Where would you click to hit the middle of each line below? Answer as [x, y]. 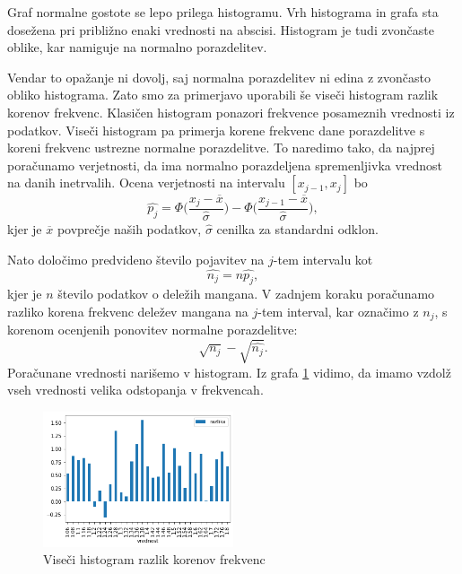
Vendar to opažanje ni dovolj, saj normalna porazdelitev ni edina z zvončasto [219, 77]
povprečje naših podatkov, [129, 229]
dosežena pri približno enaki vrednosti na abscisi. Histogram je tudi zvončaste [221, 29]
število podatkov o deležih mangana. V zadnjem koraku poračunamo [246, 294]
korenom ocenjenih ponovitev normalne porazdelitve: [153, 330]
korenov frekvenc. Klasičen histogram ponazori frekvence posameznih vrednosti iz [231, 112]
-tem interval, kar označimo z [338, 311]
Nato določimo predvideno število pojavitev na [136, 259]
